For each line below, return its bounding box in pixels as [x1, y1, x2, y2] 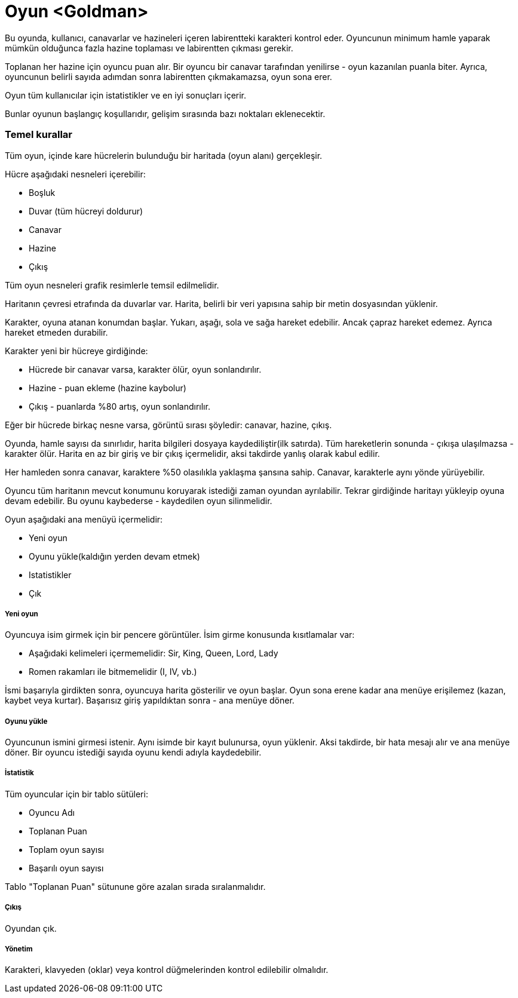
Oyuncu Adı [29, 807, 75, 818]
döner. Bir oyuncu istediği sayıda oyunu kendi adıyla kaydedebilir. [5, 747, 262, 758]
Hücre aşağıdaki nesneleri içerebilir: [5, 168, 146, 179]
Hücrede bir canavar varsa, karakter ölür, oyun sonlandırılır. [29, 364, 262, 374]
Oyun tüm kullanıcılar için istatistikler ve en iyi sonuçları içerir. [5, 90, 247, 100]
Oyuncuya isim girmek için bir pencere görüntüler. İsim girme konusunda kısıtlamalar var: [5, 629, 355, 640]
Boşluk [29, 187, 56, 198]
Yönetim [5, 945, 33, 954]
